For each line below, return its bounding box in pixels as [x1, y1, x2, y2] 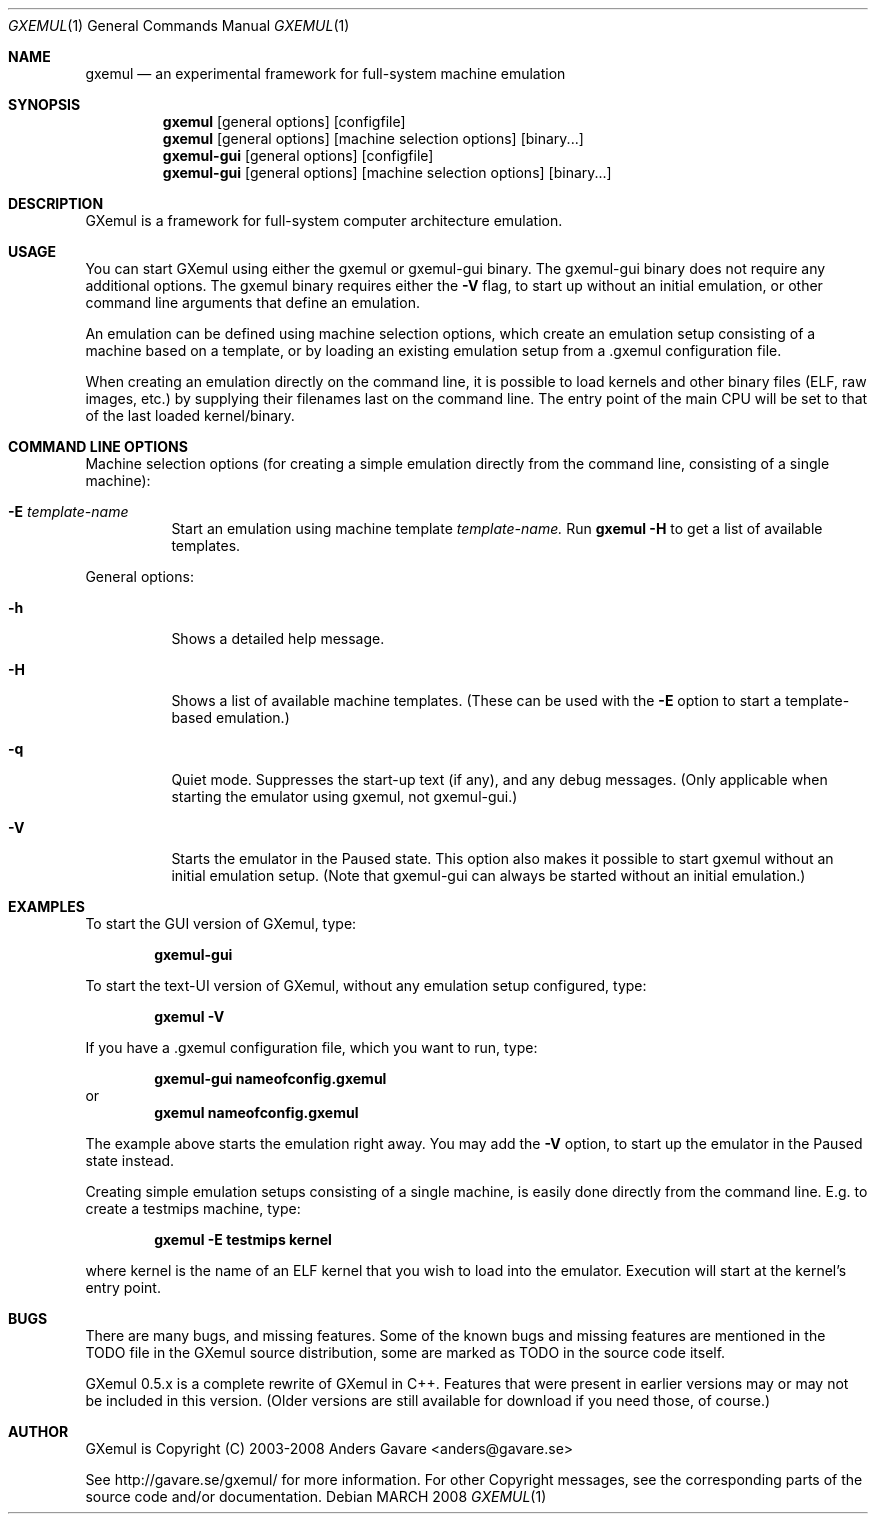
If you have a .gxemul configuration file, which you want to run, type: [85, 1039, 538, 1056]
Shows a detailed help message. [171, 630, 385, 647]
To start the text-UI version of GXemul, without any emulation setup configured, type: [85, 977, 647, 994]
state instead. [85, 1152, 175, 1169]
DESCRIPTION [8, 195, 104, 212]
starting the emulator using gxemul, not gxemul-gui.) [171, 788, 518, 805]
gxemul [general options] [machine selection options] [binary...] [162, 130, 584, 147]
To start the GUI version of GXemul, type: [85, 915, 357, 932]
